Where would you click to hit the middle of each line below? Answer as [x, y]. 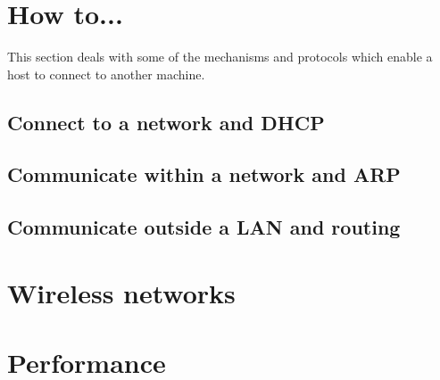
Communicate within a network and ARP [204, 174]
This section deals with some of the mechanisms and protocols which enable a [220, 57]
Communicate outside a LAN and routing [204, 227]
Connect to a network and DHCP [166, 122]
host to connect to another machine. [106, 74]
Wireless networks [121, 292]
